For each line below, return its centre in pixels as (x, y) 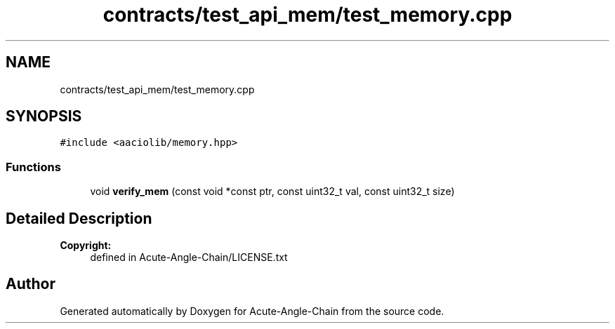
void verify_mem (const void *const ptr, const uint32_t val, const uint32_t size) (272, 192)
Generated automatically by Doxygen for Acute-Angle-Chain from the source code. (252, 311)
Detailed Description (79, 218)
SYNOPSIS (44, 116)
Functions (33, 167)
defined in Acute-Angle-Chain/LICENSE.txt (189, 257)
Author (31, 284)
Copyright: (86, 246)
